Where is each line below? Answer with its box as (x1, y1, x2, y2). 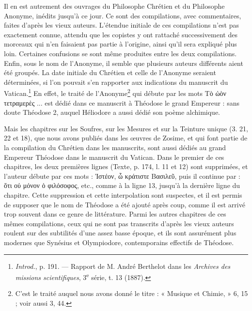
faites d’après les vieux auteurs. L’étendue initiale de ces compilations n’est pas (4, 20, 239, 30)
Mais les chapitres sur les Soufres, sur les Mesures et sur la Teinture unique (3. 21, (4, 123, 248, 133)
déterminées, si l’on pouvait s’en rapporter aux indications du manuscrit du (4, 77, 228, 87)
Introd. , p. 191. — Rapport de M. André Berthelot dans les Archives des (15, 261, 231, 271)
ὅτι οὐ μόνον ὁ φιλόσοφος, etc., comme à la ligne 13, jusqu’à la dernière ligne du (4, 180, 240, 190)
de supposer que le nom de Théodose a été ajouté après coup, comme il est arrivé (4, 199, 245, 209)
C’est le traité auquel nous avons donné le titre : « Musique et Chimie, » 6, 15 (15, 288, 248, 298)
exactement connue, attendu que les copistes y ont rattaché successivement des (4, 29, 237, 39)
